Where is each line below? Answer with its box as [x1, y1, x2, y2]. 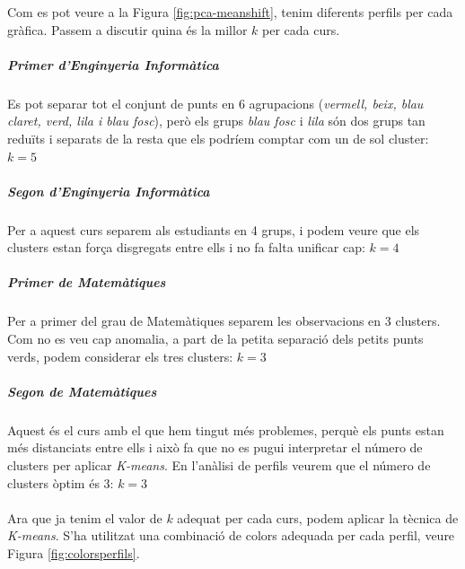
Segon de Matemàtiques [7, 381, 157, 400]
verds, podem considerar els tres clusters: [7, 346, 233, 365]
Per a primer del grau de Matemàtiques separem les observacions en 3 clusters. [7, 311, 441, 330]
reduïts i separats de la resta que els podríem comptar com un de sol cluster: [7, 128, 429, 147]
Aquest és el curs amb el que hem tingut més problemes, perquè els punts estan [7, 420, 444, 439]
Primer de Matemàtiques [7, 273, 166, 292]
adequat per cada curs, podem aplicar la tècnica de [177, 508, 459, 527]
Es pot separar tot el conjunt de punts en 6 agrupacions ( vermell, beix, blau [7, 93, 424, 112]
